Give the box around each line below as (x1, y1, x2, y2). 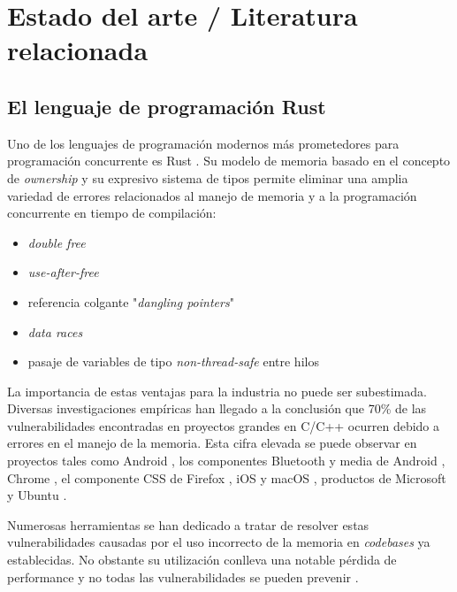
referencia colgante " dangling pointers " (27, 292, 234, 311)
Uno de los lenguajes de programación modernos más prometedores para (7, 134, 400, 152)
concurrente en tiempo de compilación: (7, 204, 217, 222)
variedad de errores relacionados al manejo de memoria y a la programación (7, 186, 417, 204)
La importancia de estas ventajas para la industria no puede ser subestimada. (7, 381, 427, 400)
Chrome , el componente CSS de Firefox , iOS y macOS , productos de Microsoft (7, 468, 446, 487)
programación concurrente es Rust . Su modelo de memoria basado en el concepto (7, 151, 451, 170)
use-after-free (27, 263, 99, 281)
